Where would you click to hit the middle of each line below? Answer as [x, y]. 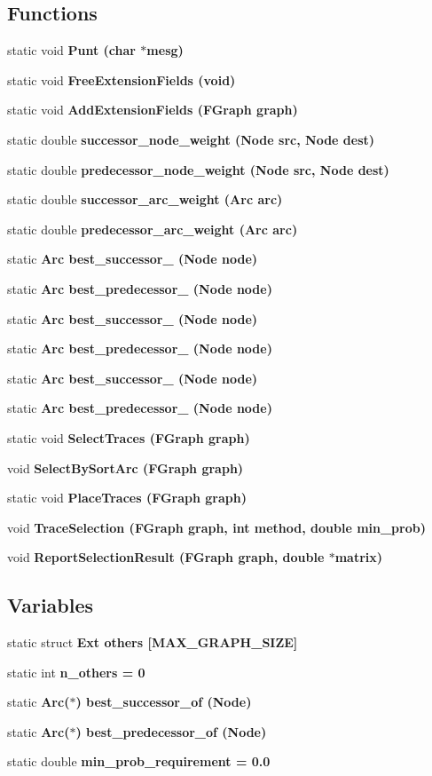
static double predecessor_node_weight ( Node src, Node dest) [198, 169]
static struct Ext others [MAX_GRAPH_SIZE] [153, 642]
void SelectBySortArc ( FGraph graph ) [126, 467]
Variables [51, 605]
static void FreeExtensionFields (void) [122, 79]
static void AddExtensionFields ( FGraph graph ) [153, 110]
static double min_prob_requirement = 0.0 [139, 761]
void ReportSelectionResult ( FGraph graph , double [166, 557]
